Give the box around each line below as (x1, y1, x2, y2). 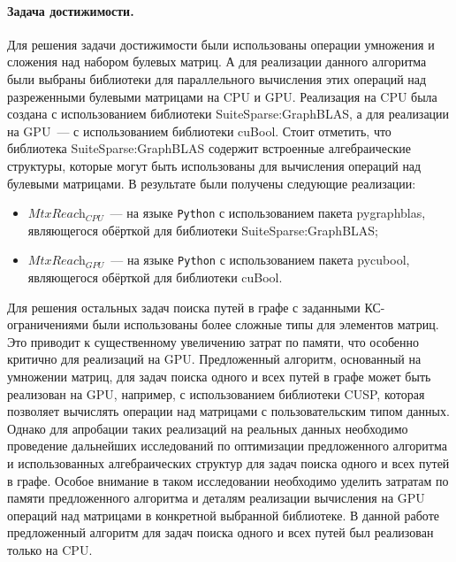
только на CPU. (7, 540, 93, 558)
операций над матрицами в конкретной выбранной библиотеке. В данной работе (7, 505, 439, 524)
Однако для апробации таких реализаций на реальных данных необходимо (7, 419, 408, 437)
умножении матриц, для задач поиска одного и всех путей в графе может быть (7, 367, 431, 386)
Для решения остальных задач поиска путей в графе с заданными (7, 297, 361, 316)
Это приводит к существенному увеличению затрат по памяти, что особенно (7, 332, 420, 350)
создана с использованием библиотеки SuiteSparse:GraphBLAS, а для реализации (7, 104, 450, 123)
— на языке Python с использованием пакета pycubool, (110, 250, 410, 269)
